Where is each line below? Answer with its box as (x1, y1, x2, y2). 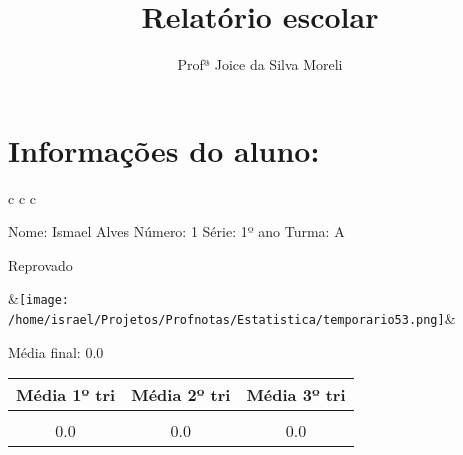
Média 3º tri (246, 383, 346, 407)
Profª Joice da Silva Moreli (177, 54, 343, 75)
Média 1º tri (16, 383, 116, 407)
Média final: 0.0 (8, 341, 104, 362)
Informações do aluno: (8, 129, 320, 170)
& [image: (8, 288, 70, 309)
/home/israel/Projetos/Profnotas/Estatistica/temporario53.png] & (8, 308, 456, 329)
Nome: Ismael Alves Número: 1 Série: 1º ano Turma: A (8, 221, 345, 242)
